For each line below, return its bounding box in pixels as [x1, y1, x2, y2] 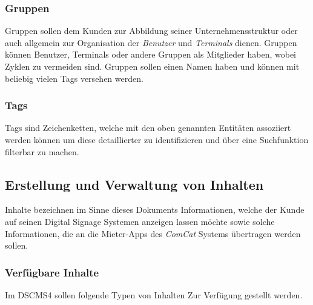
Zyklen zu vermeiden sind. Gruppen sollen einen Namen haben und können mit [5, 60, 300, 72]
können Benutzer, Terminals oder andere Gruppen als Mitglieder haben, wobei [5, 48, 296, 61]
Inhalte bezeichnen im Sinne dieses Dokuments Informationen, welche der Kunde [5, 203, 305, 216]
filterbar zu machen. [5, 145, 79, 158]
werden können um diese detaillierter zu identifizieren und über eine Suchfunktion [5, 133, 309, 146]
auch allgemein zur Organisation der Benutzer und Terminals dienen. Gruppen [5, 36, 297, 49]
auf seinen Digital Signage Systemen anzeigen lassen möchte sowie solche [5, 215, 275, 227]
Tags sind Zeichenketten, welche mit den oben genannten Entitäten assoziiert [5, 121, 291, 134]
